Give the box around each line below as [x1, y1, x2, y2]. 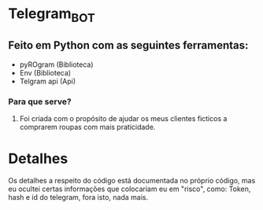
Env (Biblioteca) [19, 68, 72, 77]
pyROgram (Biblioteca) [19, 60, 94, 69]
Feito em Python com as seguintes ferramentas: [8, 39, 249, 52]
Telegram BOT [8, 5, 96, 25]
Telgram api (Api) [19, 76, 76, 86]
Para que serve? [8, 96, 72, 107]
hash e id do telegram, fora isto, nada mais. [8, 192, 149, 201]
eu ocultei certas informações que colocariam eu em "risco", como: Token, [8, 184, 251, 193]
